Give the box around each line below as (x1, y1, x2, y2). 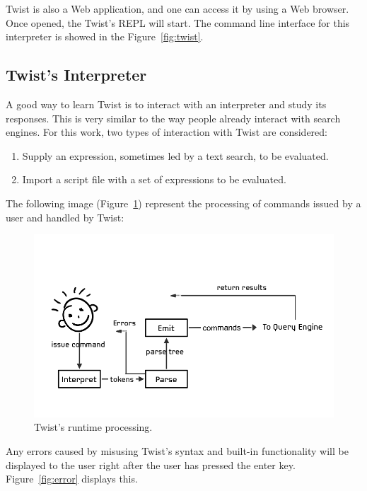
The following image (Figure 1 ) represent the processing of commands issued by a (6, 195, 361, 210)
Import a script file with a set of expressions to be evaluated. (22, 172, 286, 187)
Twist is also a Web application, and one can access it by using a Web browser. (6, 1, 349, 16)
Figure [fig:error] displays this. (6, 471, 138, 486)
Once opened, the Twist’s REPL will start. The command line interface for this (6, 15, 350, 30)
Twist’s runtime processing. (34, 420, 153, 434)
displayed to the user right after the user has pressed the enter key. (6, 457, 296, 472)
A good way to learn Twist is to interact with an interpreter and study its (6, 96, 327, 111)
